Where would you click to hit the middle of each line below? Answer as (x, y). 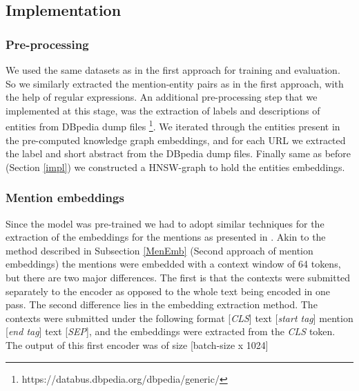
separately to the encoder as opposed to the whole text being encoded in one (168, 291)
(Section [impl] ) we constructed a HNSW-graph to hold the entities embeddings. (175, 167)
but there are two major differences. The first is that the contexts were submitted (178, 277)
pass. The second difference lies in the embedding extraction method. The (162, 304)
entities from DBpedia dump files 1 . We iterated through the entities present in (173, 126)
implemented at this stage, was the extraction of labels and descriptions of (163, 110)
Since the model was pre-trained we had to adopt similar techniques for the (165, 223)
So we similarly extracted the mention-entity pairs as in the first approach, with (175, 83)
